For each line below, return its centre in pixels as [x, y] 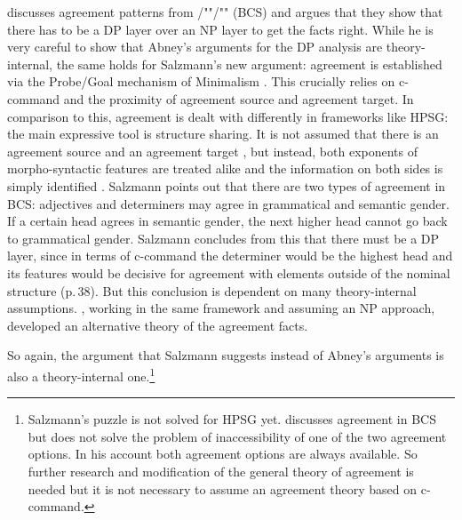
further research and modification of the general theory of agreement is [221, 471]
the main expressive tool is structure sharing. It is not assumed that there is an [223, 134]
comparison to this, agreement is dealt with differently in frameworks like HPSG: [228, 116]
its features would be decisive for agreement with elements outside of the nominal [229, 272]
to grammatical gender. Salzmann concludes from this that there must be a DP [223, 238]
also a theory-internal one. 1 [81, 374]
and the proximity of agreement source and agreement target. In [239, 98]
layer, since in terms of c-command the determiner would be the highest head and [230, 256]
